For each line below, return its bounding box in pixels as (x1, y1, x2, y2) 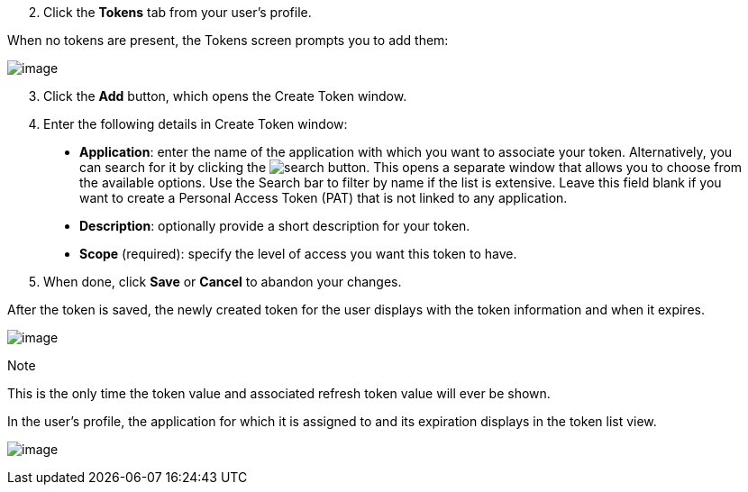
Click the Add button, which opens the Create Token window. (43, 88, 407, 104)
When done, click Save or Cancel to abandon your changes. (43, 274, 402, 289)
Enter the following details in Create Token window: (43, 116, 348, 132)
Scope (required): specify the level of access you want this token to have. (79, 246, 517, 261)
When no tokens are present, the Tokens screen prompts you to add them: (7, 32, 449, 48)
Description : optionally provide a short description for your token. (79, 218, 470, 233)
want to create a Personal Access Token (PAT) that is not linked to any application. (79, 190, 568, 205)
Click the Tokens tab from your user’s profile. (43, 5, 312, 20)
